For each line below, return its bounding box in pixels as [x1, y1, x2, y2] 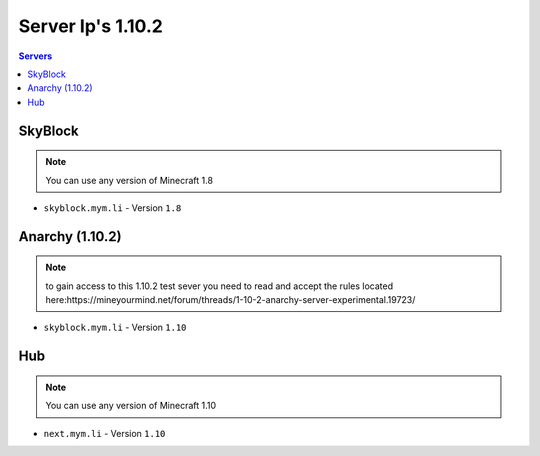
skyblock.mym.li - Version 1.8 [43, 201, 182, 214]
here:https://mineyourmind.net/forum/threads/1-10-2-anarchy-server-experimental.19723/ [45, 294, 416, 306]
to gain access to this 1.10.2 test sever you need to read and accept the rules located [45, 280, 394, 292]
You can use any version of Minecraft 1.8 [45, 174, 214, 186]
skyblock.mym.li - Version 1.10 [43, 321, 187, 334]
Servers [18, 50, 53, 62]
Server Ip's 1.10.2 [18, 15, 164, 37]
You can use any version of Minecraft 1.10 [45, 400, 217, 412]
